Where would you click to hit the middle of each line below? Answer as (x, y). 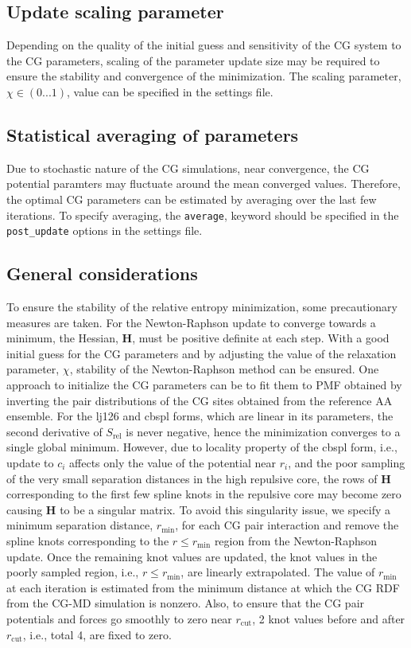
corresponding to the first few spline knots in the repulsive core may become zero (204, 494)
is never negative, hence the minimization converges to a (263, 431)
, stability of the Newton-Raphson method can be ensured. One (224, 369)
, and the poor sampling (347, 463)
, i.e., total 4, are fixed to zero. (97, 634)
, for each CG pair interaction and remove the (287, 525)
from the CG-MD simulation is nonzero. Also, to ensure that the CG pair (186, 603)
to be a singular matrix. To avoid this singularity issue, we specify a (225, 509)
